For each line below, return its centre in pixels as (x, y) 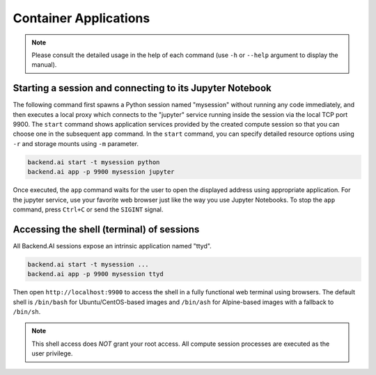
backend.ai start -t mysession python (94, 162)
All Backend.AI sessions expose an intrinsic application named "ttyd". (112, 246)
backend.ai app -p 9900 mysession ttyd (95, 274)
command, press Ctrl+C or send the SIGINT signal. (88, 209)
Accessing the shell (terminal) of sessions (106, 229)
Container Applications (81, 18)
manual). (44, 65)
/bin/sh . (27, 311)
